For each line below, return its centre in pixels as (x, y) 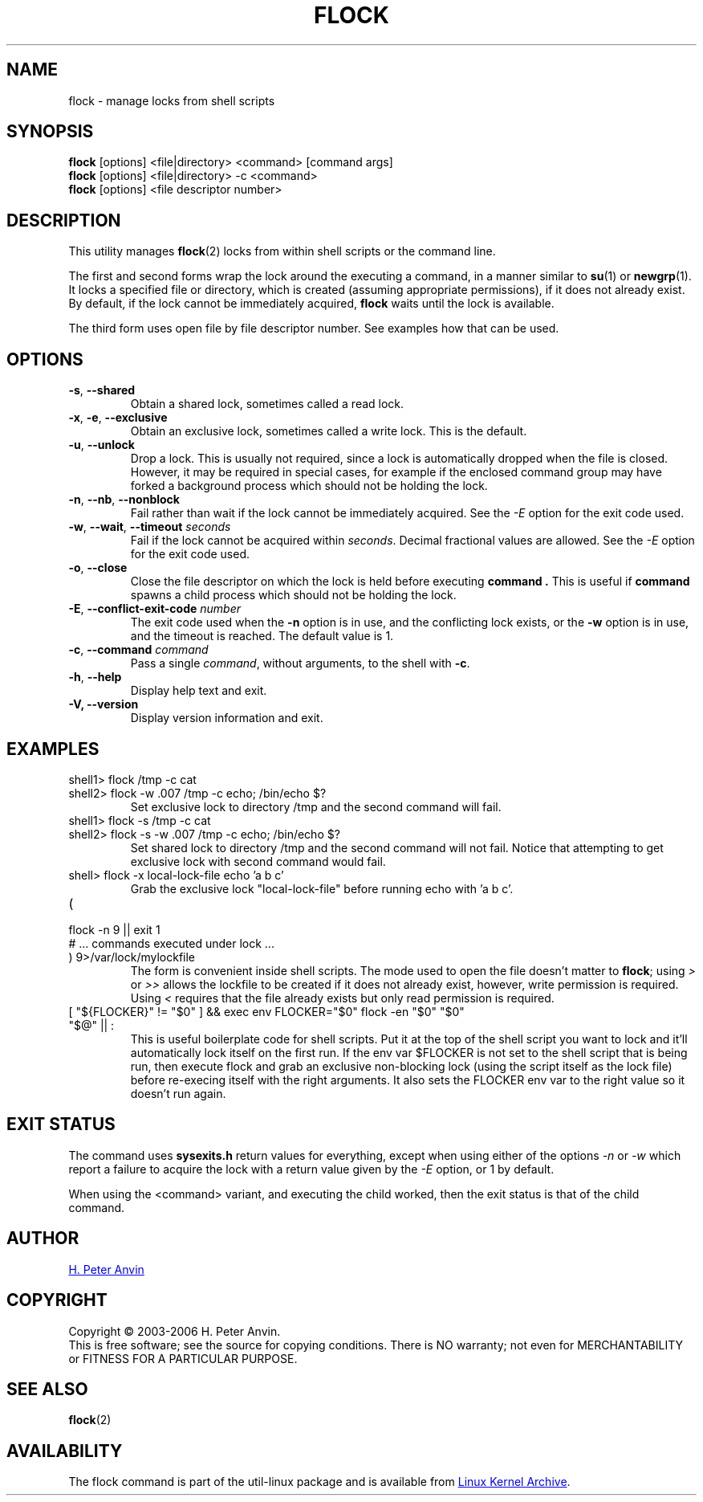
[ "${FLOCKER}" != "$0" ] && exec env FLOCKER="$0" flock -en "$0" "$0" (266, 1011)
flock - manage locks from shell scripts (172, 100)
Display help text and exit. (199, 691)
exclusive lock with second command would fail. (258, 861)
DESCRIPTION (64, 220)
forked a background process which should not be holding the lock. (309, 486)
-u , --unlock (102, 445)
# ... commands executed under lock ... (171, 943)
